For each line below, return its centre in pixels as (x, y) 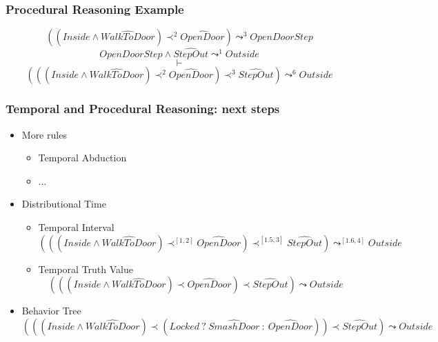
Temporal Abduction (82, 158)
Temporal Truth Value (86, 269)
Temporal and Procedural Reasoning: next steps (143, 109)
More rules (44, 134)
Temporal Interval (76, 227)
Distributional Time (64, 204)
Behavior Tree (51, 311)
